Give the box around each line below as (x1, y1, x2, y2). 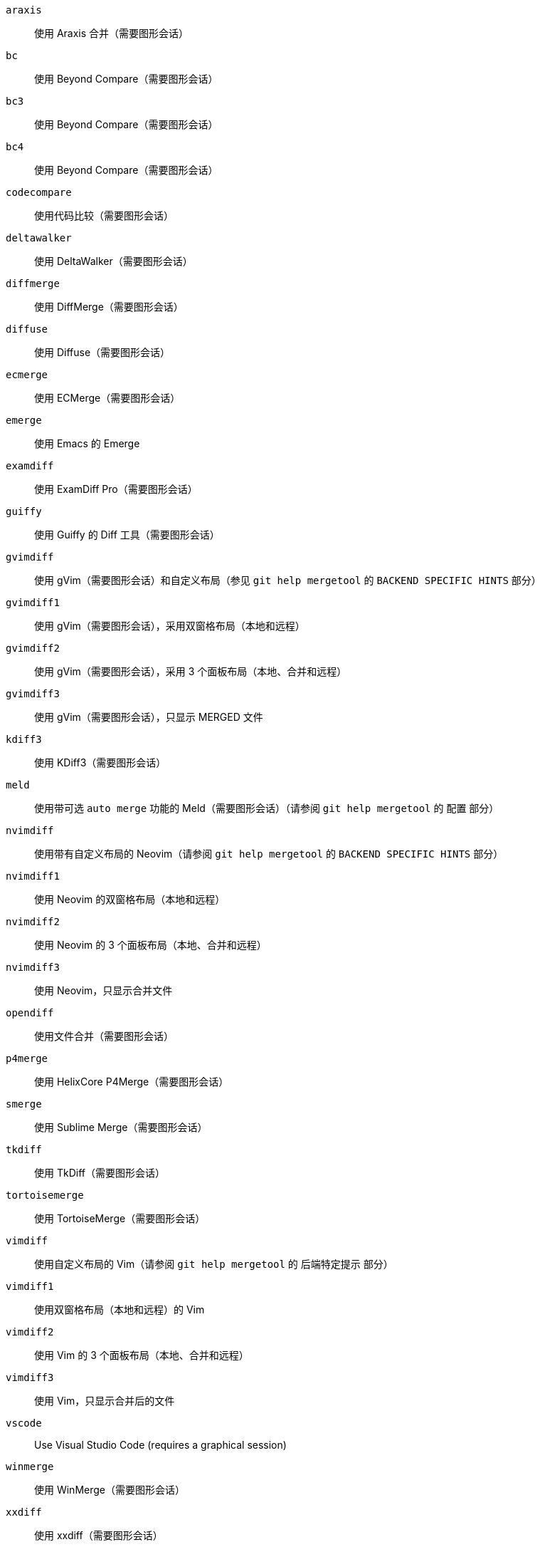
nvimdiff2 (6, 916, 60, 927)
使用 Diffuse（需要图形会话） (34, 346, 171, 358)
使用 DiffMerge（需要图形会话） (34, 301, 184, 313)
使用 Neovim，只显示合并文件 (34, 984, 173, 996)
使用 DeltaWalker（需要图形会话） (34, 255, 193, 267)
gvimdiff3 (6, 688, 60, 699)
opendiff (6, 1007, 54, 1019)
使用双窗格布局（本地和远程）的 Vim (34, 1303, 205, 1316)
